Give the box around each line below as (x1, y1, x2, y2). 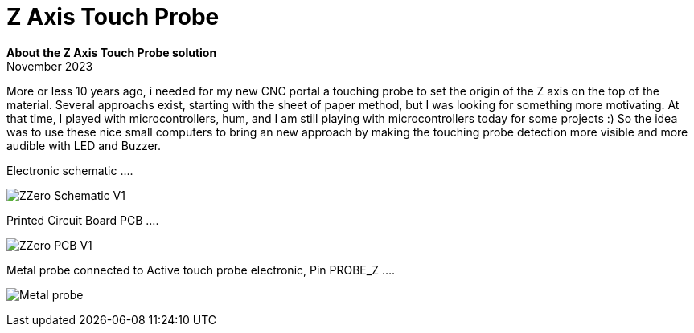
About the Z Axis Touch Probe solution (6, 45, 217, 59)
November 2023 (6, 59, 93, 73)
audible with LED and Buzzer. (6, 138, 162, 152)
